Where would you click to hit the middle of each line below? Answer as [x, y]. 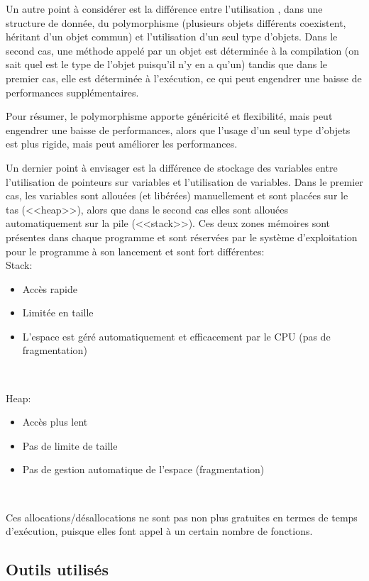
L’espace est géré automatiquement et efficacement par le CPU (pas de [176, 336]
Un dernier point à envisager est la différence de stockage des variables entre [172, 167]
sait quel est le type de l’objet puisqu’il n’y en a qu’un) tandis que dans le [167, 64]
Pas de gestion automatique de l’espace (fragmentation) [143, 469]
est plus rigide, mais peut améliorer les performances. [122, 144]
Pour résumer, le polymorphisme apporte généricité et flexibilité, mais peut [169, 116]
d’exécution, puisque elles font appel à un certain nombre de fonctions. [159, 531]
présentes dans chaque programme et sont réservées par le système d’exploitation [182, 237]
